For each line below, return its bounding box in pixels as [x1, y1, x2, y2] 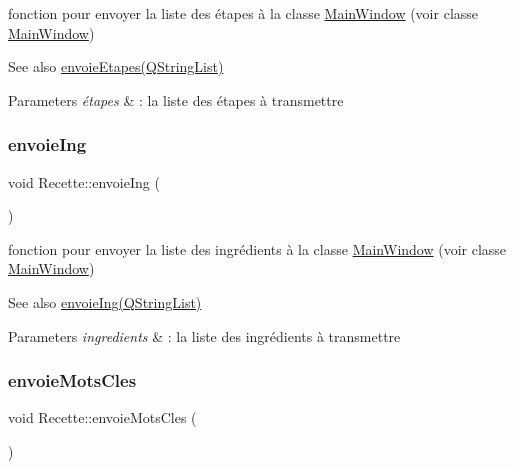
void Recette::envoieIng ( [8, 171, 160, 192]
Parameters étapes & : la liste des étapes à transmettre [8, 89, 344, 110]
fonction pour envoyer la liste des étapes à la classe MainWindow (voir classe [8, 3, 479, 23]
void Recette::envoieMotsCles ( [8, 407, 197, 428]
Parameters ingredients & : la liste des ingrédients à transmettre [8, 325, 401, 346]
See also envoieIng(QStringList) [8, 291, 202, 312]
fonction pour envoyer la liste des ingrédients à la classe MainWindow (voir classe [8, 238, 507, 259]
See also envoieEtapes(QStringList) [8, 56, 224, 77]
